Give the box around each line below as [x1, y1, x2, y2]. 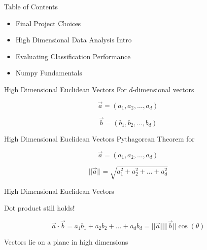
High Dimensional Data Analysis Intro [15, 35, 132, 45]
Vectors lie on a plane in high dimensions [4, 236, 128, 247]
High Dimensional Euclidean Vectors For [4, 84, 127, 94]
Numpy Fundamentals [15, 68, 82, 78]
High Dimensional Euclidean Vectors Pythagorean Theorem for [4, 134, 195, 143]
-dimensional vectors [132, 84, 194, 94]
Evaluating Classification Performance [15, 51, 131, 61]
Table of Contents [4, 1, 58, 11]
